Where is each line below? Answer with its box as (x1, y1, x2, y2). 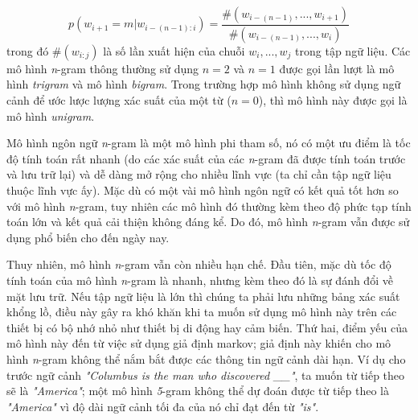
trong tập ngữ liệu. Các (295, 42, 411, 59)
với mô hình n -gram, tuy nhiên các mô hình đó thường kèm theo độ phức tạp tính (6, 197, 412, 214)
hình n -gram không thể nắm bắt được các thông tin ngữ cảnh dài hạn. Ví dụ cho (6, 350, 406, 367)
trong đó (6, 42, 49, 59)
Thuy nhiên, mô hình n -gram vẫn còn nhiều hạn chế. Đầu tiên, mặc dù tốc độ (6, 256, 391, 273)
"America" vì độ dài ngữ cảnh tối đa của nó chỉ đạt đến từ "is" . (6, 397, 319, 414)
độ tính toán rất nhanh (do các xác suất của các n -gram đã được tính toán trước (6, 150, 406, 167)
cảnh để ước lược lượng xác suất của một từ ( (6, 92, 232, 109)
